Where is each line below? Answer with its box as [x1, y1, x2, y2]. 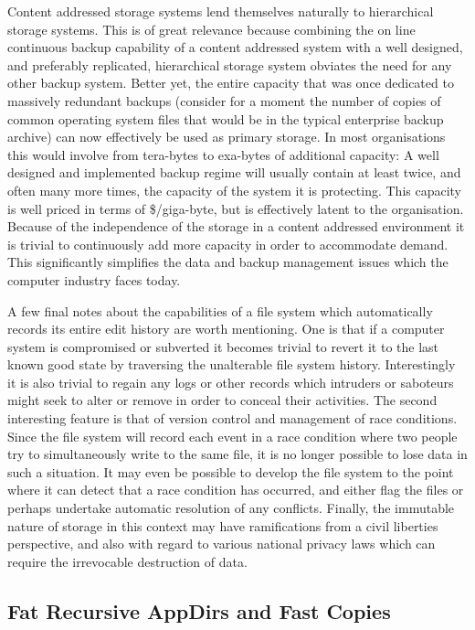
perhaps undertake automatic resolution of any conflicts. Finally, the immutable [7, 498, 455, 518]
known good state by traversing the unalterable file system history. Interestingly [7, 355, 456, 374]
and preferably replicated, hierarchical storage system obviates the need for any [7, 55, 452, 74]
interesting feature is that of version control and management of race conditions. [7, 409, 458, 428]
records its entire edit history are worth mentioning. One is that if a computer [7, 319, 445, 338]
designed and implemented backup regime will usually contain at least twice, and [7, 163, 461, 182]
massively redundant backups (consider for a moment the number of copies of [7, 91, 441, 110]
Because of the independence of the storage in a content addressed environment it [7, 217, 465, 236]
